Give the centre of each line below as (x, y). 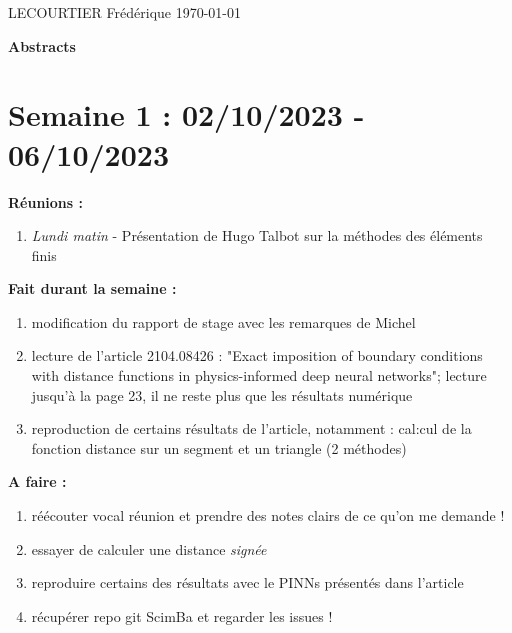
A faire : (37, 481)
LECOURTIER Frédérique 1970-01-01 (125, 12)
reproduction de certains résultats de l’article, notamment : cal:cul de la (251, 428)
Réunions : (45, 201)
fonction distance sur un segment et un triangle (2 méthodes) (219, 447)
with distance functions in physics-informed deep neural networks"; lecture (259, 375)
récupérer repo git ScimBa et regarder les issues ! (182, 615)
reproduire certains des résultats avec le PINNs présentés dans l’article (247, 582)
